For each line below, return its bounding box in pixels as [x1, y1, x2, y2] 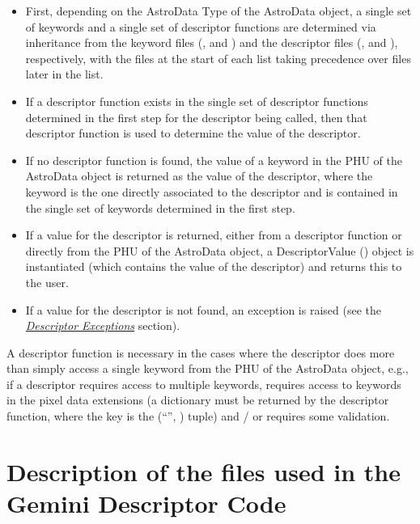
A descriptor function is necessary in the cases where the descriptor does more [6, 344, 395, 361]
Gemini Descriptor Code [6, 487, 286, 520]
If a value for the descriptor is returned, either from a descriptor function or [25, 226, 402, 243]
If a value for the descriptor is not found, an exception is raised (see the [25, 301, 381, 318]
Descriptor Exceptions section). [25, 317, 180, 334]
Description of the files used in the [6, 454, 401, 488]
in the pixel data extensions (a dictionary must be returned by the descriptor [6, 391, 389, 408]
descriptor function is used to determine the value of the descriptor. [25, 125, 361, 142]
